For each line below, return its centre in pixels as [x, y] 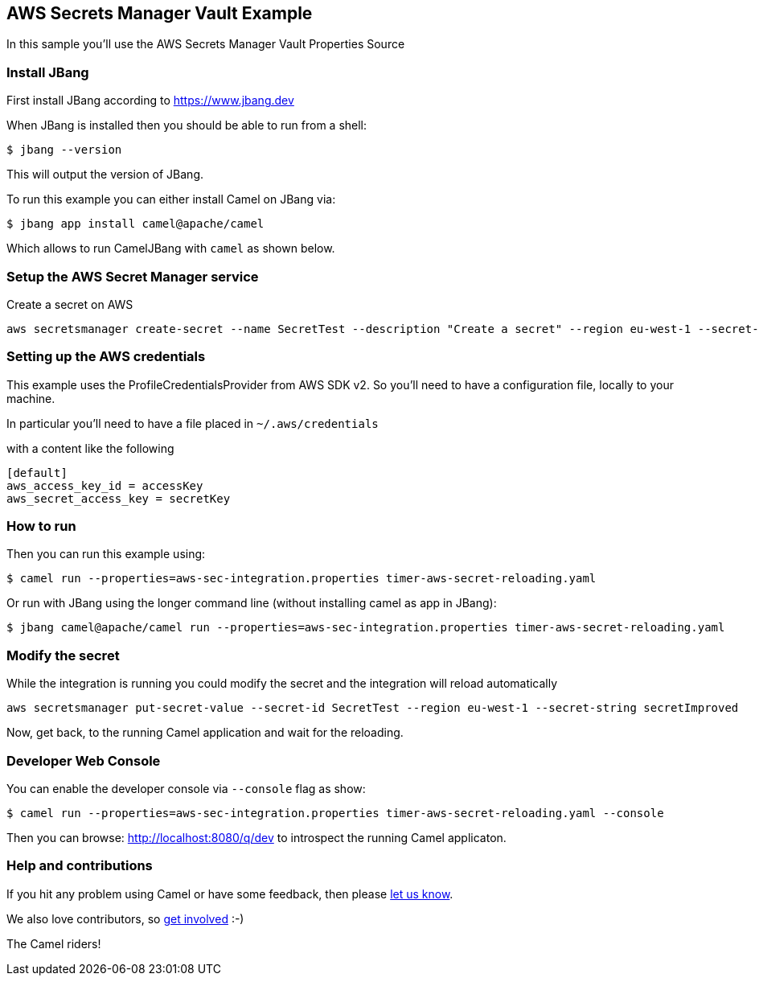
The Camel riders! [54, 943]
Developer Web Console [84, 760]
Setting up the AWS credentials [106, 357]
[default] [37, 473]
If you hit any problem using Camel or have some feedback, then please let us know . [230, 894]
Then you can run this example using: [106, 554]
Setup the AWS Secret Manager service [133, 276]
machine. [31, 398]
